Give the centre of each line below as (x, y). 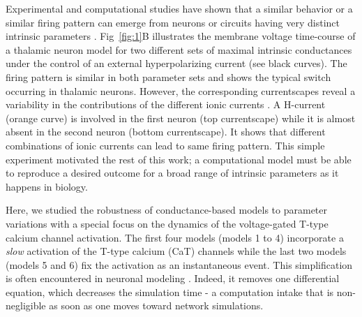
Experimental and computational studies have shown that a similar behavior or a (179, 8)
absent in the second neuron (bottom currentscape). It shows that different (166, 132)
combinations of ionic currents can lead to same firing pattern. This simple (165, 145)
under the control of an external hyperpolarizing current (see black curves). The (176, 63)
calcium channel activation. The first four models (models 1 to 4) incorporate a (175, 237)
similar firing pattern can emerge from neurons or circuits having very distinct (173, 22)
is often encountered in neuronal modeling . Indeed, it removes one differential (173, 278)
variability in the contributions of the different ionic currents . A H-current (166, 104)
